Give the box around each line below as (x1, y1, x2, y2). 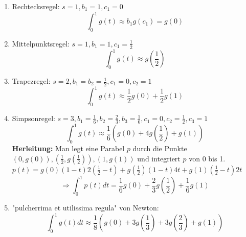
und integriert (137, 153, 181, 163)
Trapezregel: (12, 76, 51, 86)
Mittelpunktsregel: (12, 38, 70, 49)
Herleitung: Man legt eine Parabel (12, 143, 125, 154)
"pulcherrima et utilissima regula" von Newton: (12, 202, 159, 213)
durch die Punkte (132, 143, 187, 154)
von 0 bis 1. (189, 153, 226, 163)
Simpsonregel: (12, 113, 55, 124)
